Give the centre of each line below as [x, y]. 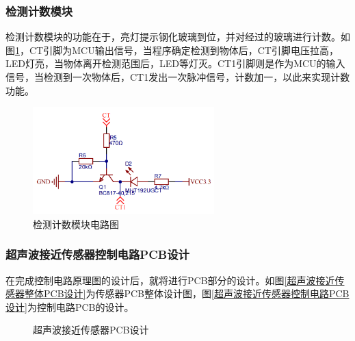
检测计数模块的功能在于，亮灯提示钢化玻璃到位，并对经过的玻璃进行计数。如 [178, 37]
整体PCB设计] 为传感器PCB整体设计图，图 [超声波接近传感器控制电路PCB [187, 293]
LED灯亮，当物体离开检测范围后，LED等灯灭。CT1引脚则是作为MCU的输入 [175, 63]
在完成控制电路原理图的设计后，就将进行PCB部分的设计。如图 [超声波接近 [170, 280]
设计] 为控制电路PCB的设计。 [70, 306]
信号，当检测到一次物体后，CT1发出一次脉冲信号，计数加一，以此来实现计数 [178, 77]
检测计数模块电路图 [76, 224]
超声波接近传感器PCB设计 [91, 330]
